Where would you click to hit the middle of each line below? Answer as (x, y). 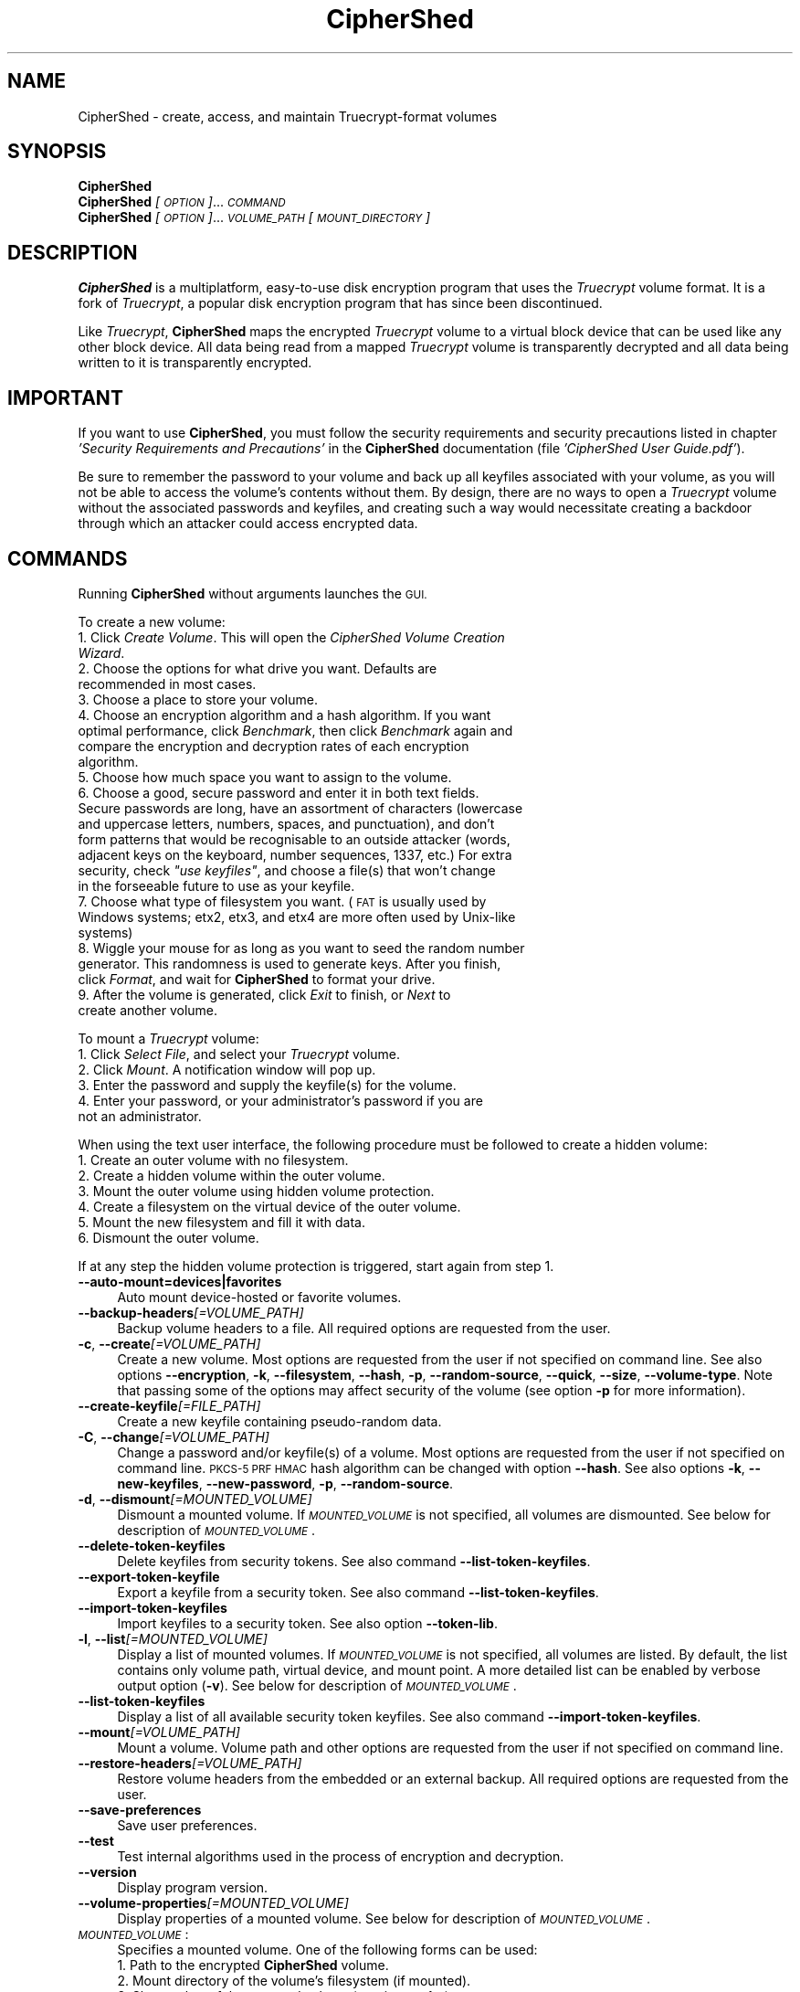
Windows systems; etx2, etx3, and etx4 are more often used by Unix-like (297, 917)
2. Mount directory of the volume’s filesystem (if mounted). (294, 1980)
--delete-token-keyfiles (152, 1545)
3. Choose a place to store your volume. (198, 699)
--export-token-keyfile (149, 1576)
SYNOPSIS (57, 152)
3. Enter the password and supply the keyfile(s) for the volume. (267, 1085)
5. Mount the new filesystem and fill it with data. (221, 1222)
